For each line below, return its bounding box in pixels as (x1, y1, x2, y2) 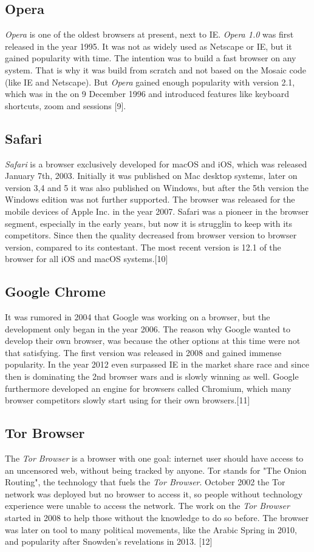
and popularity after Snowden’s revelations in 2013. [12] (5, 535, 213, 548)
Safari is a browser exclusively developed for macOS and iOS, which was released (5, 157, 307, 170)
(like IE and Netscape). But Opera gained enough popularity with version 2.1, (5, 75, 295, 88)
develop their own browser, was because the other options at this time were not (5, 334, 301, 347)
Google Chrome (5, 282, 106, 301)
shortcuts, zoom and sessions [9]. (5, 99, 126, 112)
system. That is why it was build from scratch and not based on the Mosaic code (5, 63, 307, 76)
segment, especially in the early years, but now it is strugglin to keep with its (5, 217, 293, 229)
